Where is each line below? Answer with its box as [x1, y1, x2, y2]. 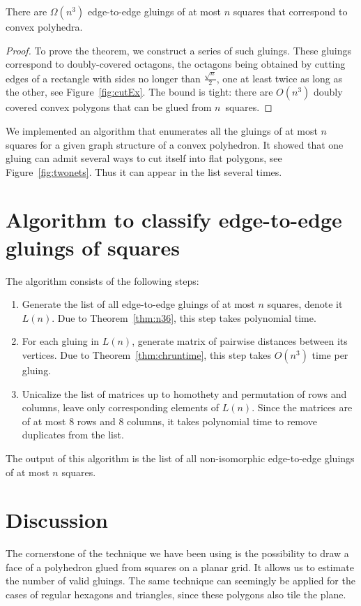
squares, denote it [267, 297, 343, 311]
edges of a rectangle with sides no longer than [6, 71, 201, 85]
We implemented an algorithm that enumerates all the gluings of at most [6, 123, 318, 138]
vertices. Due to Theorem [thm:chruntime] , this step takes [22, 347, 271, 362]
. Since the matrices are [252, 400, 353, 415]
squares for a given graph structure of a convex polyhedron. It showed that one [6, 137, 344, 151]
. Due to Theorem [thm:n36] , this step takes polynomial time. [52, 310, 316, 325]
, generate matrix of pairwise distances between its [132, 334, 348, 348]
